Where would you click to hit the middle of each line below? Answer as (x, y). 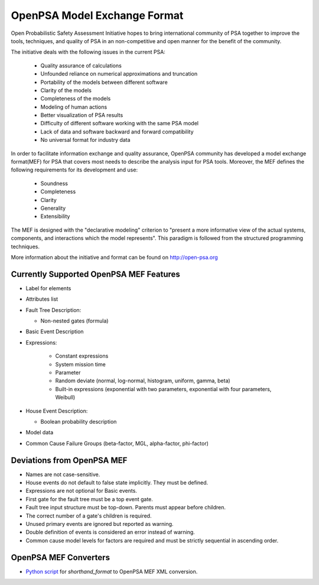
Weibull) (65, 397)
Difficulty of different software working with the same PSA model (120, 123)
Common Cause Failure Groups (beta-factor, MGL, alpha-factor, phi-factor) (117, 443)
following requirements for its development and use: (74, 170)
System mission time (80, 364)
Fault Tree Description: (53, 310)
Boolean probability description (79, 421)
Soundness (54, 183)
